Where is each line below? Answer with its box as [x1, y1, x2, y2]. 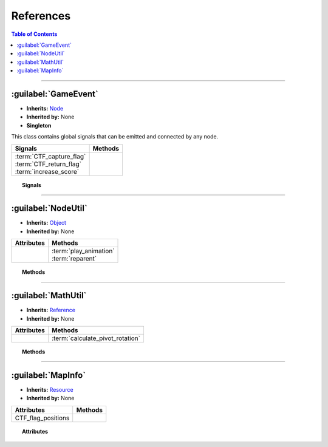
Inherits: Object [26, 219, 67, 227]
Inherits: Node [26, 105, 64, 112]
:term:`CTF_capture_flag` [15, 152, 86, 160]
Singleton [26, 121, 52, 129]
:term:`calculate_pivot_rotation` [52, 334, 141, 343]
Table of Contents [11, 30, 58, 38]
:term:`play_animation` [52, 247, 115, 255]
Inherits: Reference [26, 307, 76, 314]
